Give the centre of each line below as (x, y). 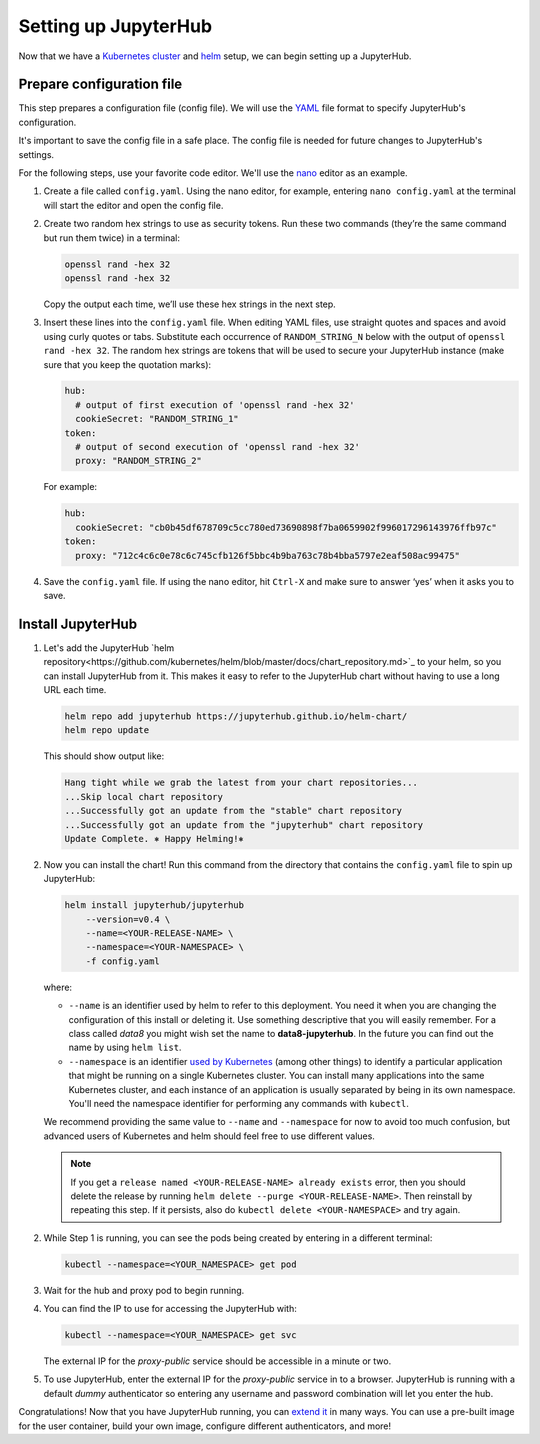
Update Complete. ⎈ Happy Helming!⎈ (154, 838)
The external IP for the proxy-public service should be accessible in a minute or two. (217, 1361)
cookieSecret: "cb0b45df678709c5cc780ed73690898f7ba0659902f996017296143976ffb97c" (286, 527)
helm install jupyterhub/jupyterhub (154, 905)
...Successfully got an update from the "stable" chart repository (233, 811)
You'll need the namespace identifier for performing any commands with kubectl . (239, 1103)
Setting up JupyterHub (115, 26)
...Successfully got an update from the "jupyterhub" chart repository (244, 824)
